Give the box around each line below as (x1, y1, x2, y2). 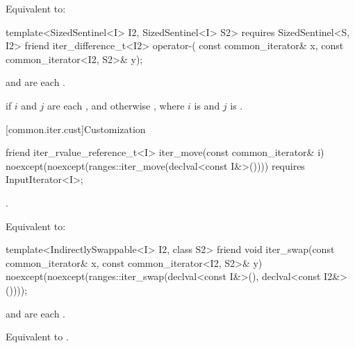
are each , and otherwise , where (47, 98, 185, 112)
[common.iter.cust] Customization (6, 121, 146, 136)
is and (194, 98, 220, 112)
